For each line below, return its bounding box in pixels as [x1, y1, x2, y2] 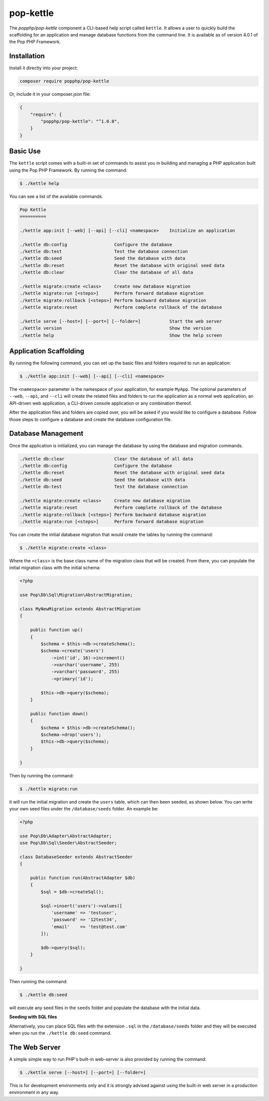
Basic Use [9, 147, 41, 156]
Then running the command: [9, 979, 68, 985]
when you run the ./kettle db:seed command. [9, 1030, 112, 1036]
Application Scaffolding [9, 347, 85, 355]
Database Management [9, 429, 84, 438]
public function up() [30, 627, 83, 633]
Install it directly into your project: [9, 65, 78, 71]
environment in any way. [9, 1090, 60, 1096]
